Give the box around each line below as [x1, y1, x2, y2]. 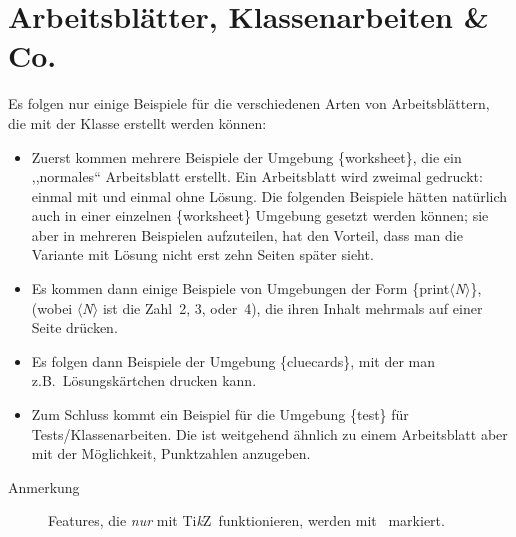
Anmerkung [8, 476, 80, 497]
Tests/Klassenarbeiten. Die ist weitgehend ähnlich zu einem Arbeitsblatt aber [31, 423, 508, 444]
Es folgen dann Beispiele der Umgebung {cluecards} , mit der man [31, 350, 436, 371]
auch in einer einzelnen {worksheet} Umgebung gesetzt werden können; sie [31, 205, 489, 226]
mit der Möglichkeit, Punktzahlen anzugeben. [31, 443, 311, 464]
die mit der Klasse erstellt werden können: [8, 112, 267, 133]
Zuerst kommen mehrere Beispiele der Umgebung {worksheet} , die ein [31, 146, 462, 167]
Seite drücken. [31, 317, 118, 338]
